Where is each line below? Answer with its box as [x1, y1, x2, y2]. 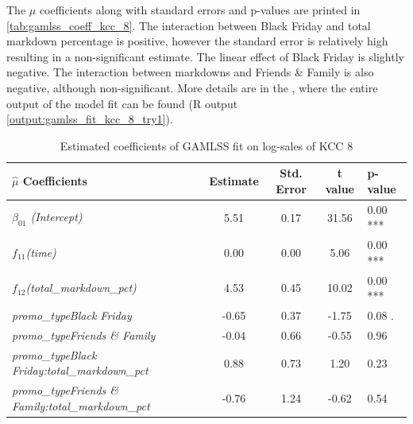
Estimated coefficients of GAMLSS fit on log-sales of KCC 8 [60, 137, 353, 154]
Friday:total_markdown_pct [12, 362, 149, 379]
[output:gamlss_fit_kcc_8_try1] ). [6, 111, 173, 127]
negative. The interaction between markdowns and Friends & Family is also [6, 64, 374, 80]
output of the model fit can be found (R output [6, 95, 238, 111]
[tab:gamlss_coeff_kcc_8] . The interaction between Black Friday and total [6, 17, 371, 33]
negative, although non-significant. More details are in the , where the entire [6, 79, 378, 95]
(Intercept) [30, 208, 83, 224]
